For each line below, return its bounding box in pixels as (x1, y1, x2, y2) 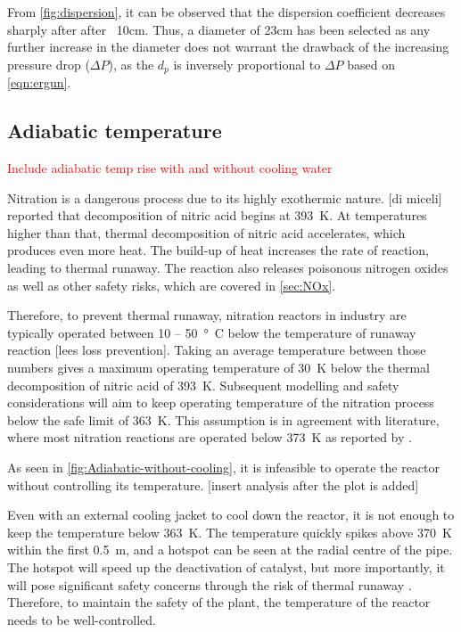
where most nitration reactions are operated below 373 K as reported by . (7, 428, 412, 447)
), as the (108, 54, 154, 73)
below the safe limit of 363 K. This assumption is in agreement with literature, (7, 410, 440, 429)
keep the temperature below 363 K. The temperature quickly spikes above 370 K (7, 522, 452, 541)
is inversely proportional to (173, 54, 321, 73)
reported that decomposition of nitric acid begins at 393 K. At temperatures (7, 206, 427, 225)
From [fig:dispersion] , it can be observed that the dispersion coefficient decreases (7, 3, 446, 21)
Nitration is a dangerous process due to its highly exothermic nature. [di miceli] (7, 188, 442, 207)
